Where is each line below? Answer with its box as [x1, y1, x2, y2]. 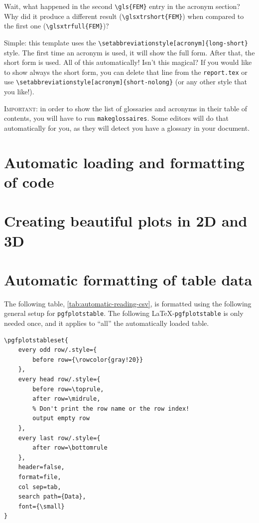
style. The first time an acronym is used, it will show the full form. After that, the [4, 47, 255, 57]
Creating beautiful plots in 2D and [4, 211, 248, 231]
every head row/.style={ [18, 376, 101, 383]
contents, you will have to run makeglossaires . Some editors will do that [4, 113, 229, 123]
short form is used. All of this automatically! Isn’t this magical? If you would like [4, 57, 252, 67]
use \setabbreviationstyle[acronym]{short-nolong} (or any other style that [4, 76, 247, 87]
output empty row [32, 415, 90, 422]
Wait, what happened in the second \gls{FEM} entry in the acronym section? [4, 1, 240, 11]
